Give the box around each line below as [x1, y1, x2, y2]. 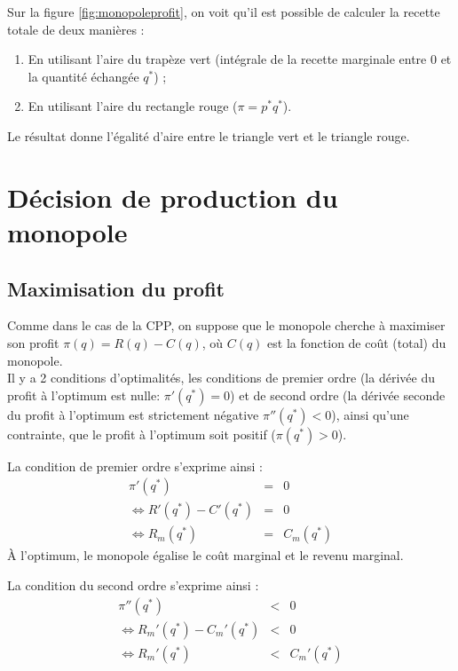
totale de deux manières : [7, 20, 145, 38]
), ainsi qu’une [331, 405, 409, 423]
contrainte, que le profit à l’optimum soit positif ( [7, 424, 276, 443]
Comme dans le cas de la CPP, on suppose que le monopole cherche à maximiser [7, 316, 446, 335]
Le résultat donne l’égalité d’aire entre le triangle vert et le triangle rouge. [7, 126, 410, 145]
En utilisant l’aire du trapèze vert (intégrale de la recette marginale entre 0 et [28, 50, 452, 68]
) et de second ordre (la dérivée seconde [230, 385, 446, 404]
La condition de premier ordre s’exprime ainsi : [7, 456, 263, 475]
